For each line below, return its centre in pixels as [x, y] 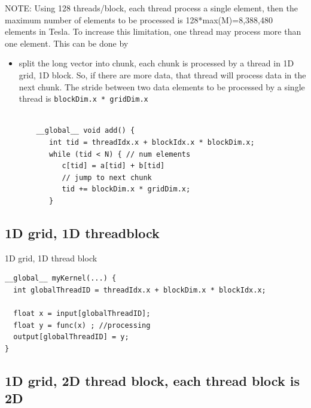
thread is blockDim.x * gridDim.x [83, 98]
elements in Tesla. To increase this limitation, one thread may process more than [153, 31]
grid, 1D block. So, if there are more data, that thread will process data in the [162, 74]
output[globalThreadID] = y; [71, 337]
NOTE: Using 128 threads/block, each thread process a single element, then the [151, 8]
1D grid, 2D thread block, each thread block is [152, 380]
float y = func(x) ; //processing [82, 325]
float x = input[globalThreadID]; [82, 314]
